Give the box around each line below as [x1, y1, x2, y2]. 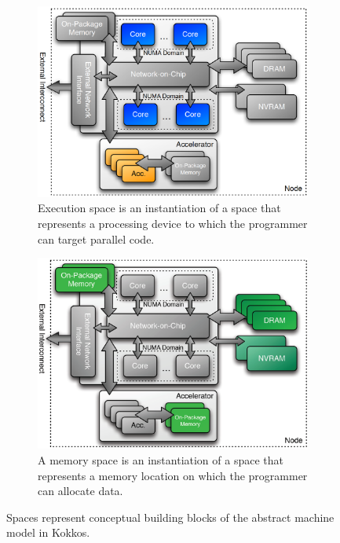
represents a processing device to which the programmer [38, 215, 308, 232]
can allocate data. [38, 482, 123, 499]
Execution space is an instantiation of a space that [38, 200, 281, 216]
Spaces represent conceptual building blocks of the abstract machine [6, 508, 335, 525]
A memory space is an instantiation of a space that [38, 452, 283, 468]
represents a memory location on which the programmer [38, 467, 308, 483]
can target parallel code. [38, 230, 155, 247]
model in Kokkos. [6, 524, 90, 541]
